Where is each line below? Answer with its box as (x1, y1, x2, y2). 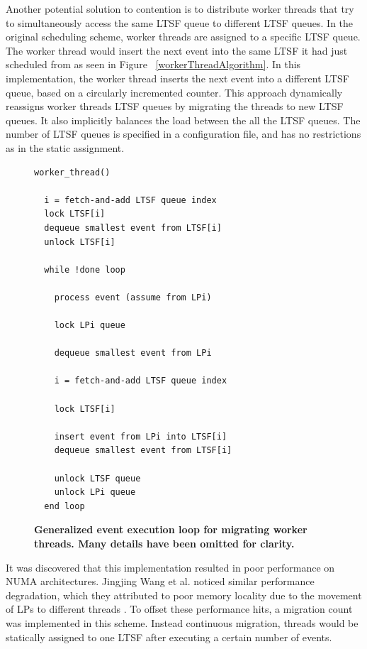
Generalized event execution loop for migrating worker (34, 522, 307, 537)
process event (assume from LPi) (54, 292, 212, 302)
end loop (44, 501, 85, 511)
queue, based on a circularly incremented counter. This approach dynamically (6, 84, 343, 99)
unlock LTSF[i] (44, 236, 115, 247)
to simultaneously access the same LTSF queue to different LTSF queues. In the (6, 15, 354, 30)
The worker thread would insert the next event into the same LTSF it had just (6, 43, 348, 58)
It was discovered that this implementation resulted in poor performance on (6, 560, 335, 574)
